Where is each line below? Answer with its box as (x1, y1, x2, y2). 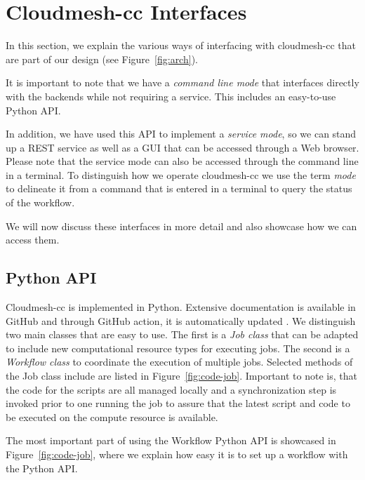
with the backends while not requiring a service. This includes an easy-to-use (6, 88, 336, 103)
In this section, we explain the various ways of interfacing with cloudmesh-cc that (6, 38, 356, 53)
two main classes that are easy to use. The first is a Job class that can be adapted (6, 327, 359, 342)
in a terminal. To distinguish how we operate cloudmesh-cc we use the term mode (6, 167, 356, 182)
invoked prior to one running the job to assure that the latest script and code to (6, 396, 350, 411)
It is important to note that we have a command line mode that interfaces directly (6, 75, 359, 90)
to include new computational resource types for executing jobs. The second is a (6, 340, 350, 355)
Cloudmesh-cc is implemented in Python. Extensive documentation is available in (6, 300, 356, 314)
